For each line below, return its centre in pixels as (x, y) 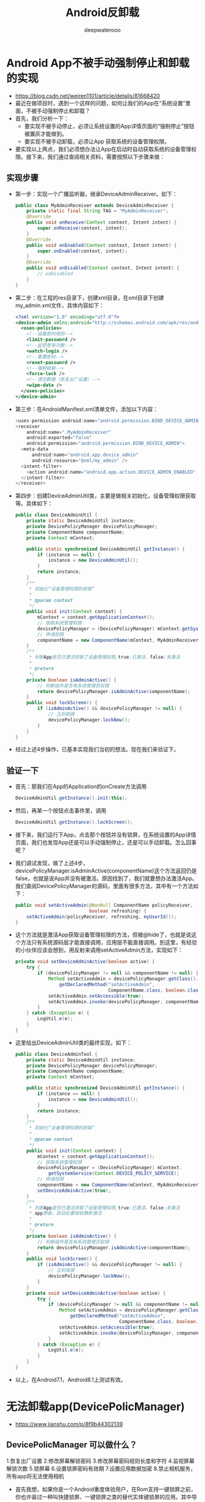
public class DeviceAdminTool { (56, 1054)
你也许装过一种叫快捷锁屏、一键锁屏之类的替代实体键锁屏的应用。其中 (103, 1496)
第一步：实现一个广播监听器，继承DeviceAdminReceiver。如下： (96, 194)
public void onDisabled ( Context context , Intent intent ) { (103, 268)
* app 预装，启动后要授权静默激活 (65, 1213)
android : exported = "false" (59, 438)
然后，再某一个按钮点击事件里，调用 (61, 811)
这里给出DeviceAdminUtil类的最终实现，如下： (74, 1042)
